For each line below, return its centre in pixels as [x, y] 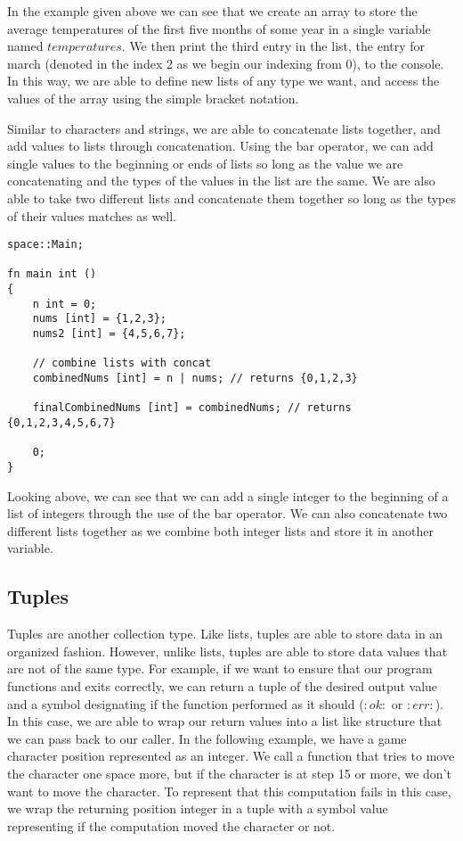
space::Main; [45, 245]
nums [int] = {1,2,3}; [99, 319]
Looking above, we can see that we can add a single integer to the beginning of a [228, 495]
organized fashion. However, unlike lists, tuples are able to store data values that [227, 651]
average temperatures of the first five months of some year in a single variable [219, 28]
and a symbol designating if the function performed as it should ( [186, 703]
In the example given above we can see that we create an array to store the [212, 11]
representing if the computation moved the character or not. [171, 825]
